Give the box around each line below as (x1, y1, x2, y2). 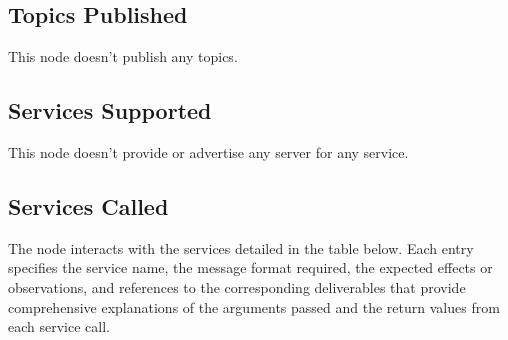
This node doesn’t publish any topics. (8, 46, 238, 67)
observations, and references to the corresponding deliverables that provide (8, 276, 466, 297)
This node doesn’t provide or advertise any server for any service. (8, 142, 409, 162)
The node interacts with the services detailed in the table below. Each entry (8, 237, 474, 258)
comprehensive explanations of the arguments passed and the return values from (8, 296, 500, 317)
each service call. (8, 316, 110, 337)
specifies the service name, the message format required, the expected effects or (8, 257, 493, 278)
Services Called (8, 190, 169, 221)
